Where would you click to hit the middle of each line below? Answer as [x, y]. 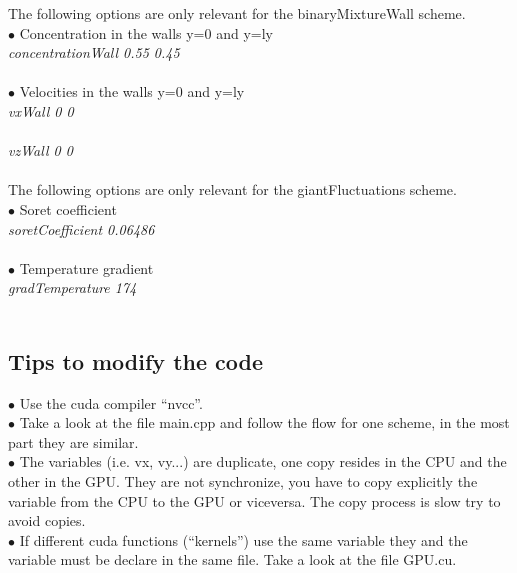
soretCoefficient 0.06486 [81, 228]
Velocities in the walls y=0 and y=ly [132, 91]
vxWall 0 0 [41, 110]
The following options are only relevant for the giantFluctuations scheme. [232, 189]
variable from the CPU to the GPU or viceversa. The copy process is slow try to [254, 500]
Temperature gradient [86, 267]
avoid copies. [47, 520]
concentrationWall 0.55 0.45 [94, 52]
